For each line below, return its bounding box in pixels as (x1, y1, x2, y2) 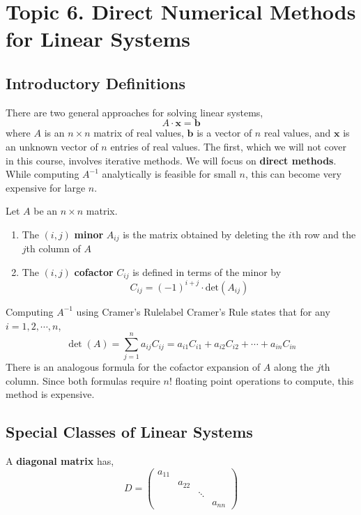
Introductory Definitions (6, 72, 186, 93)
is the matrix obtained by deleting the (123, 226, 286, 241)
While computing (6, 167, 79, 181)
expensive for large (6, 180, 86, 194)
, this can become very (245, 167, 341, 181)
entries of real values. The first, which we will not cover (110, 139, 347, 153)
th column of (26, 241, 81, 256)
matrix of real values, (93, 125, 184, 140)
